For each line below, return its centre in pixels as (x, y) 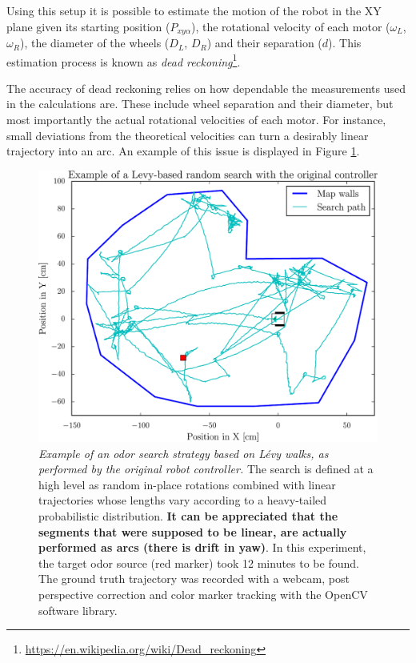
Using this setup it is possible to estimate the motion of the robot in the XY (194, 10)
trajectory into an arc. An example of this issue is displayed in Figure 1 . (183, 151)
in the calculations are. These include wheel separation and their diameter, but (200, 104)
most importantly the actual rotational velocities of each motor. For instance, (196, 120)
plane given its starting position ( (88, 26)
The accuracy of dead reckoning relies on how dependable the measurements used (206, 88)
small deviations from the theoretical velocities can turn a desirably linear (188, 135)
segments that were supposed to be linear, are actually (193, 531)
